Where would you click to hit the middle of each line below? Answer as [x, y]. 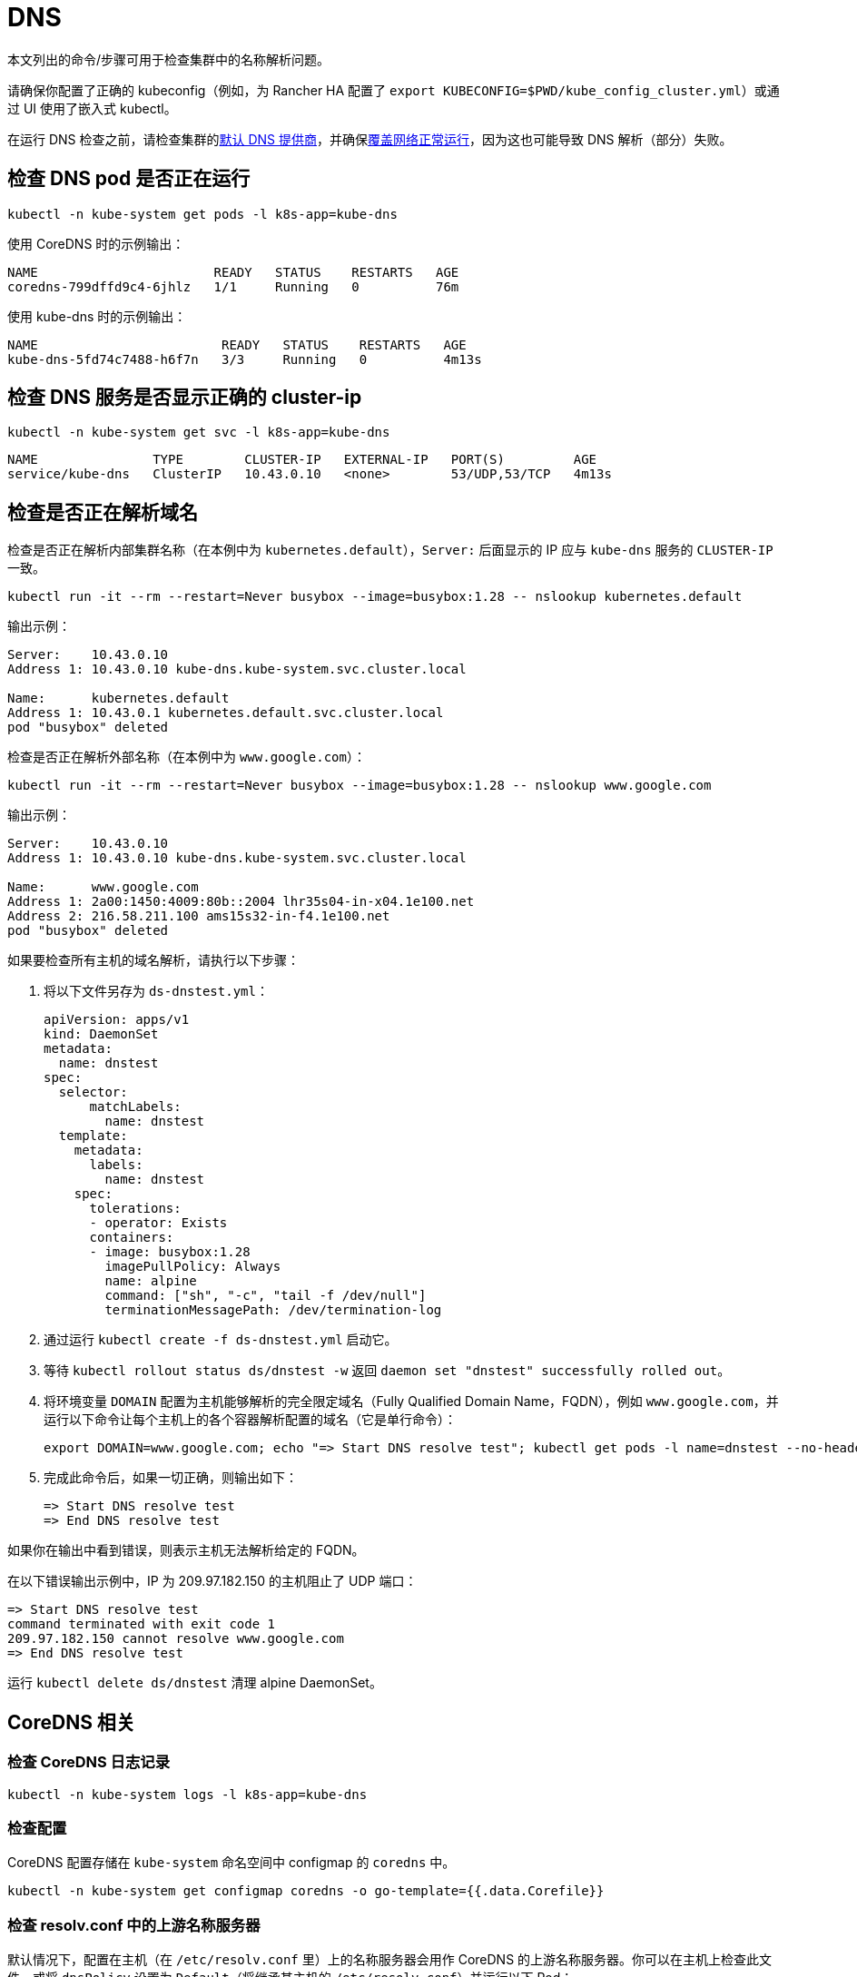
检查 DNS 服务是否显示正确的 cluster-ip [185, 398]
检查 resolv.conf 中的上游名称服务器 [134, 1925]
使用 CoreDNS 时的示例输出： [96, 243]
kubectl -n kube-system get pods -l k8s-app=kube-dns [202, 214]
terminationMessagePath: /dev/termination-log [273, 1310]
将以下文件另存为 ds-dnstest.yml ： [156, 991]
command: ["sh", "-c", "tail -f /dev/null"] [266, 1296]
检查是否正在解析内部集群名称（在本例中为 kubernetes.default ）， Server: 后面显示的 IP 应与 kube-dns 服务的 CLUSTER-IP [390, 550]
